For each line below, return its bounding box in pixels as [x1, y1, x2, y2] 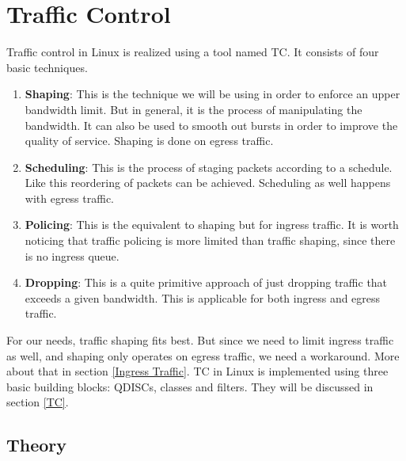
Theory [6, 432, 67, 457]
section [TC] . [6, 394, 69, 410]
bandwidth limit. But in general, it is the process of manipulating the [25, 101, 362, 117]
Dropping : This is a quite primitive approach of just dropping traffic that [25, 274, 388, 291]
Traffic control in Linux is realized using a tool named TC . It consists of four [6, 44, 379, 60]
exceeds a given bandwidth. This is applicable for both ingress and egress [25, 289, 381, 306]
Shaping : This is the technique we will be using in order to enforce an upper [25, 86, 400, 102]
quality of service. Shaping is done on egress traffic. [25, 132, 274, 149]
